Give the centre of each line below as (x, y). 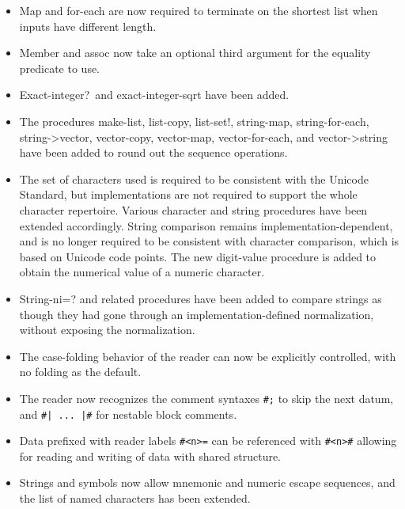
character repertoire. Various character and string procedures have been (193, 209)
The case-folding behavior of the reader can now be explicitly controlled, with (208, 356)
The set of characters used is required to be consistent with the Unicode (194, 179)
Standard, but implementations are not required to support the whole (188, 194)
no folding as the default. (80, 372)
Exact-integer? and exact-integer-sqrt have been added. (154, 95)
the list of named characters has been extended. (135, 498)
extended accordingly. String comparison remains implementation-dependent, (206, 225)
